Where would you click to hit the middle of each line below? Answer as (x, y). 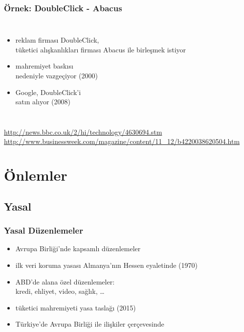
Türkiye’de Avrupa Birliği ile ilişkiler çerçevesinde (90, 324)
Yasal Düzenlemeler (44, 230)
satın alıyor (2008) (43, 102)
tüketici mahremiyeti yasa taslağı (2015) (76, 307)
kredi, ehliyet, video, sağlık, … (60, 291)
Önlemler (36, 175)
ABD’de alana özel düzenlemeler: (65, 281)
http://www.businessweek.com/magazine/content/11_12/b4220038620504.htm (122, 141)
